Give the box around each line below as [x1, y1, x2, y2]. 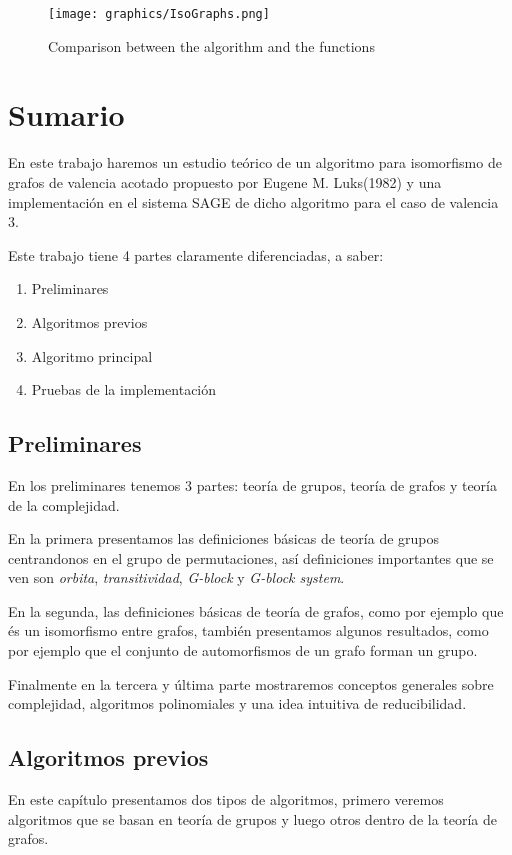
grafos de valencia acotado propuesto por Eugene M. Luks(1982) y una [8, 171, 442, 192]
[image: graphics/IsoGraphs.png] [48, 7, 270, 21]
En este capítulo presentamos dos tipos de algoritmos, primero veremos [8, 789, 444, 810]
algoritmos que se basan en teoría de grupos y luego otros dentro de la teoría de [8, 808, 498, 829]
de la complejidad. [8, 494, 120, 515]
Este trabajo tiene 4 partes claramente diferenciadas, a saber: [8, 244, 384, 265]
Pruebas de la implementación [31, 379, 217, 400]
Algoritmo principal [31, 345, 153, 366]
